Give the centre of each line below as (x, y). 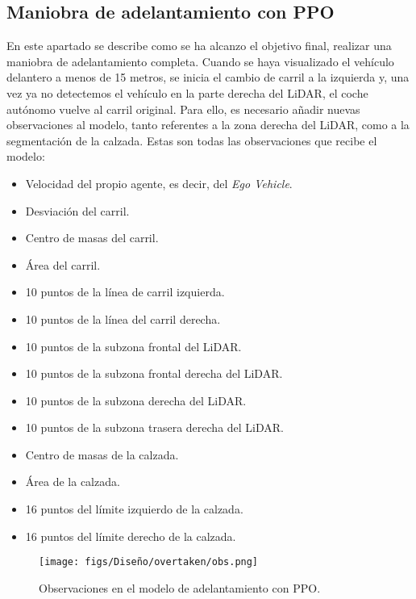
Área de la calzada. (73, 482)
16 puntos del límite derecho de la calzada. (131, 536)
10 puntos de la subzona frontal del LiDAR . (133, 346)
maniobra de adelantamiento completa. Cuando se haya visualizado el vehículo (200, 61)
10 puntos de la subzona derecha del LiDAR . (136, 400)
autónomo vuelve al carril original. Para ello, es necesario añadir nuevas (183, 109)
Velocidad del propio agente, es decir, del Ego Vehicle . (159, 183)
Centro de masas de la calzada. (102, 454)
